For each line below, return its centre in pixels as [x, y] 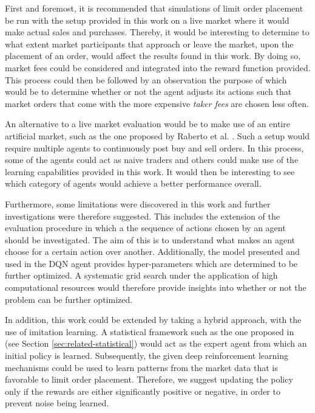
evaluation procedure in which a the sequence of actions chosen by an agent [145, 228]
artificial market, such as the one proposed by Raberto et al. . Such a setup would [157, 135]
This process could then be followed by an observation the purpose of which [146, 79]
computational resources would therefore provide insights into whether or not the [156, 287]
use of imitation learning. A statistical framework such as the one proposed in [150, 331]
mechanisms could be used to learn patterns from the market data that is [141, 367]
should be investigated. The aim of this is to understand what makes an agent [150, 239]
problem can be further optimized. [69, 299]
